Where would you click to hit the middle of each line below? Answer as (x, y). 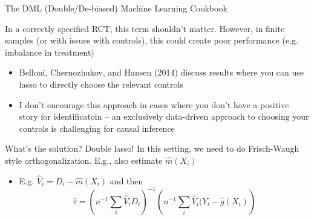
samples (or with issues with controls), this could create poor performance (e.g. (152, 40)
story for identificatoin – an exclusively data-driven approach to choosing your (164, 116)
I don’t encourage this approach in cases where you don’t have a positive (154, 104)
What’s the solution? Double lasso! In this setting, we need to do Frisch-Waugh (152, 148)
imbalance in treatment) (50, 52)
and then (126, 180)
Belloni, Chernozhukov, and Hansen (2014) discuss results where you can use (162, 72)
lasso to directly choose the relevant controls (101, 84)
